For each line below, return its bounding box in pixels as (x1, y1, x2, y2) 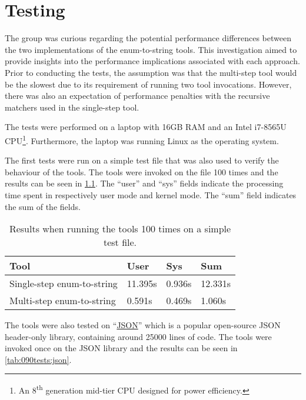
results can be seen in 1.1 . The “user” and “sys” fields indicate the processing (5, 177, 284, 189)
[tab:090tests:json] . (5, 353, 72, 365)
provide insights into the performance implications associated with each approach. (5, 55, 300, 67)
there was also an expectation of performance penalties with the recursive (5, 89, 270, 102)
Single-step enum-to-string (9, 276, 118, 291)
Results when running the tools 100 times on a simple (9, 222, 231, 236)
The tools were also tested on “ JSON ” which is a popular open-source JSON (5, 319, 281, 331)
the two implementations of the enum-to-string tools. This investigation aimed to (5, 43, 297, 55)
